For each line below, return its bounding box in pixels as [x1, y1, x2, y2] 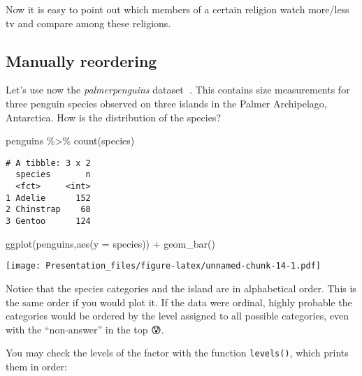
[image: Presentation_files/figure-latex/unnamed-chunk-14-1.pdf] [6, 261, 321, 271]
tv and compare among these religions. [6, 15, 171, 30]
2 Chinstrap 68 [6, 204, 91, 215]
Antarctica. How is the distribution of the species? [6, 110, 221, 124]
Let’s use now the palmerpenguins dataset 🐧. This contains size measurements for [6, 82, 350, 97]
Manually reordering [6, 50, 157, 71]
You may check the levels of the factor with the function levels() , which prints [6, 345, 349, 360]
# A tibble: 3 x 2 [6, 158, 91, 168]
